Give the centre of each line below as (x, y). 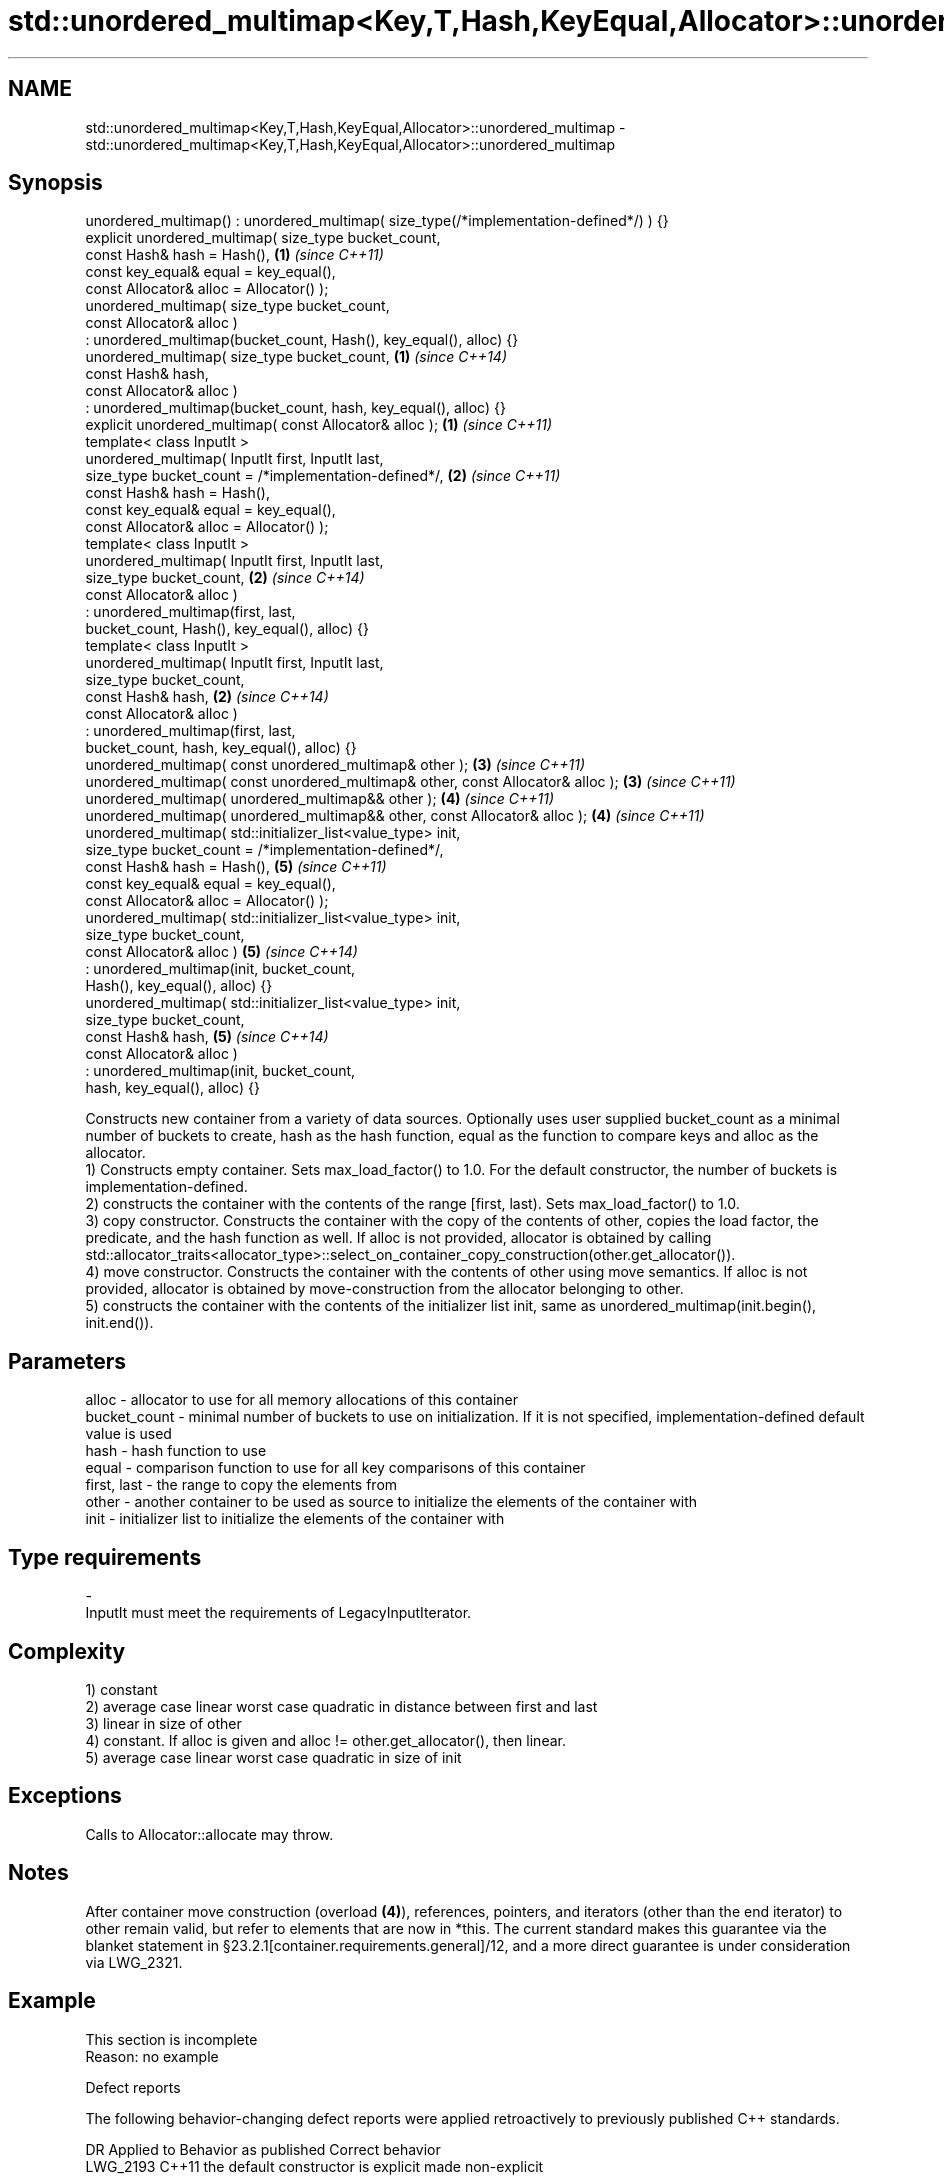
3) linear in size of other (163, 1723)
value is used (128, 1434)
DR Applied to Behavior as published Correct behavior (263, 2149)
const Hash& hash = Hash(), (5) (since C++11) (236, 867)
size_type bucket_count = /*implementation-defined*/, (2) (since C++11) (323, 476)
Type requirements (105, 1557)
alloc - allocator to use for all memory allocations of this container (302, 1400)
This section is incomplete (171, 2039)
